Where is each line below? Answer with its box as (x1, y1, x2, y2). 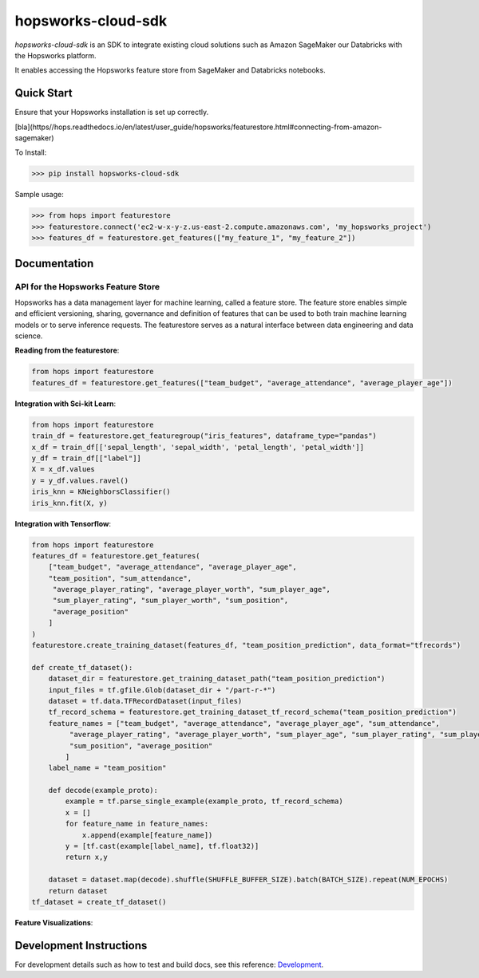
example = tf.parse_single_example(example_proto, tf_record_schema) (65, 797, 343, 806)
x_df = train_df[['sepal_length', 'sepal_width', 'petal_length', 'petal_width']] (31, 443, 365, 452)
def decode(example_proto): (48, 786, 159, 795)
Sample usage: (14, 190, 64, 199)
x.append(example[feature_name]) (81, 830, 213, 839)
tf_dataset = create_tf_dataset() (31, 897, 167, 906)
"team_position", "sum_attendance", (48, 574, 192, 582)
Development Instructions (14, 938, 148, 952)
